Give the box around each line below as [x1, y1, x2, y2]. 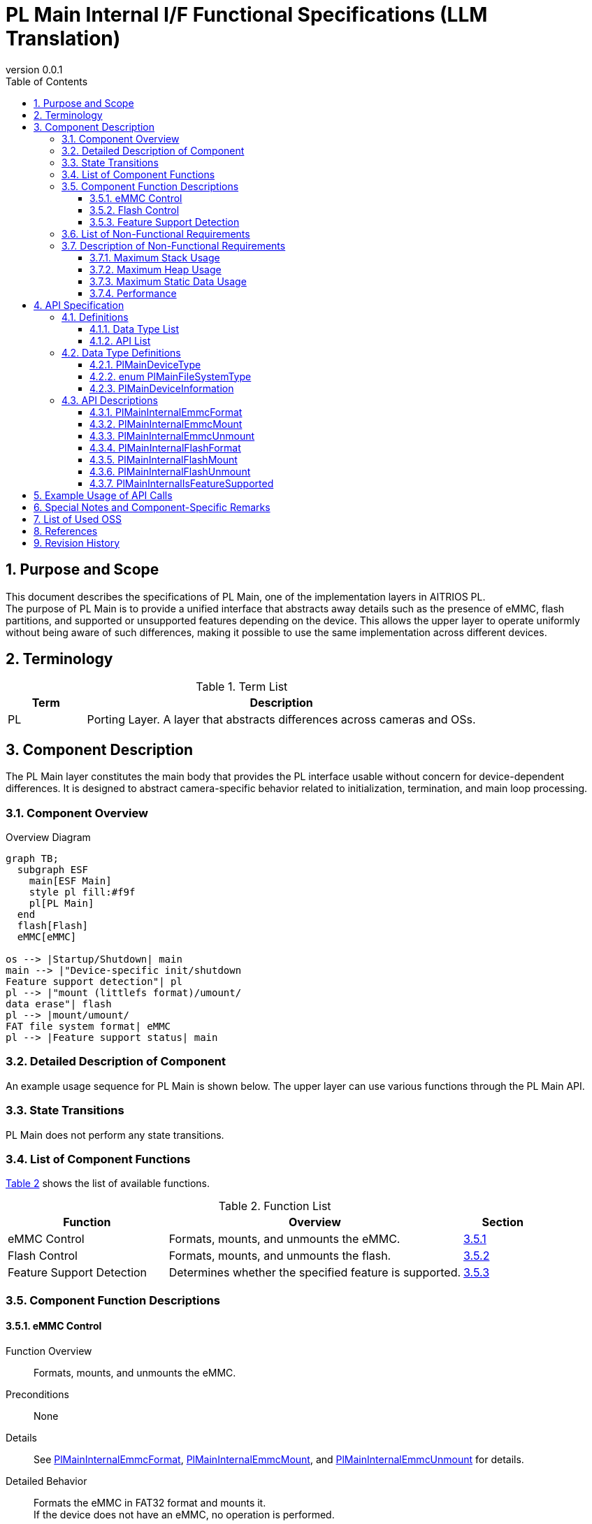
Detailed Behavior [6, 1474, 87, 1487]
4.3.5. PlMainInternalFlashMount [89, 453, 238, 466]
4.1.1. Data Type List [89, 322, 179, 335]
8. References [34, 524, 98, 537]
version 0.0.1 [6, 63, 63, 76]
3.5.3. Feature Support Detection [89, 215, 240, 228]
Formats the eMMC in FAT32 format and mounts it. [34, 1496, 266, 1509]
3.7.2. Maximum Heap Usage [89, 263, 222, 275]
